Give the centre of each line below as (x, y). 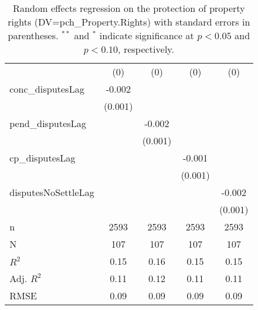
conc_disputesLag (47, 89)
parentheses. (33, 35)
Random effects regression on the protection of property (129, 8)
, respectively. (146, 49)
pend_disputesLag (48, 123)
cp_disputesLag (43, 158)
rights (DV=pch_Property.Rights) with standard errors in (129, 22)
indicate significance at (147, 35)
